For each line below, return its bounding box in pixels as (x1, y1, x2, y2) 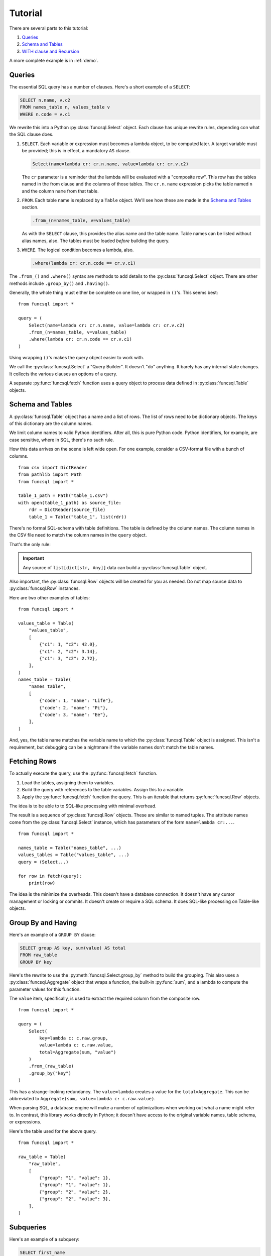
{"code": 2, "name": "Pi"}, (39, 705, 108, 710)
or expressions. (9, 1119, 42, 1125)
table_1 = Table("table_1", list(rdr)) (28, 514, 127, 519)
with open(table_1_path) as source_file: (18, 500, 121, 505)
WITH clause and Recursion (22, 48, 80, 54)
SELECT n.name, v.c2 (20, 97, 70, 103)
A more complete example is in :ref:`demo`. (9, 58, 99, 64)
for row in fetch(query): (18, 873, 82, 879)
